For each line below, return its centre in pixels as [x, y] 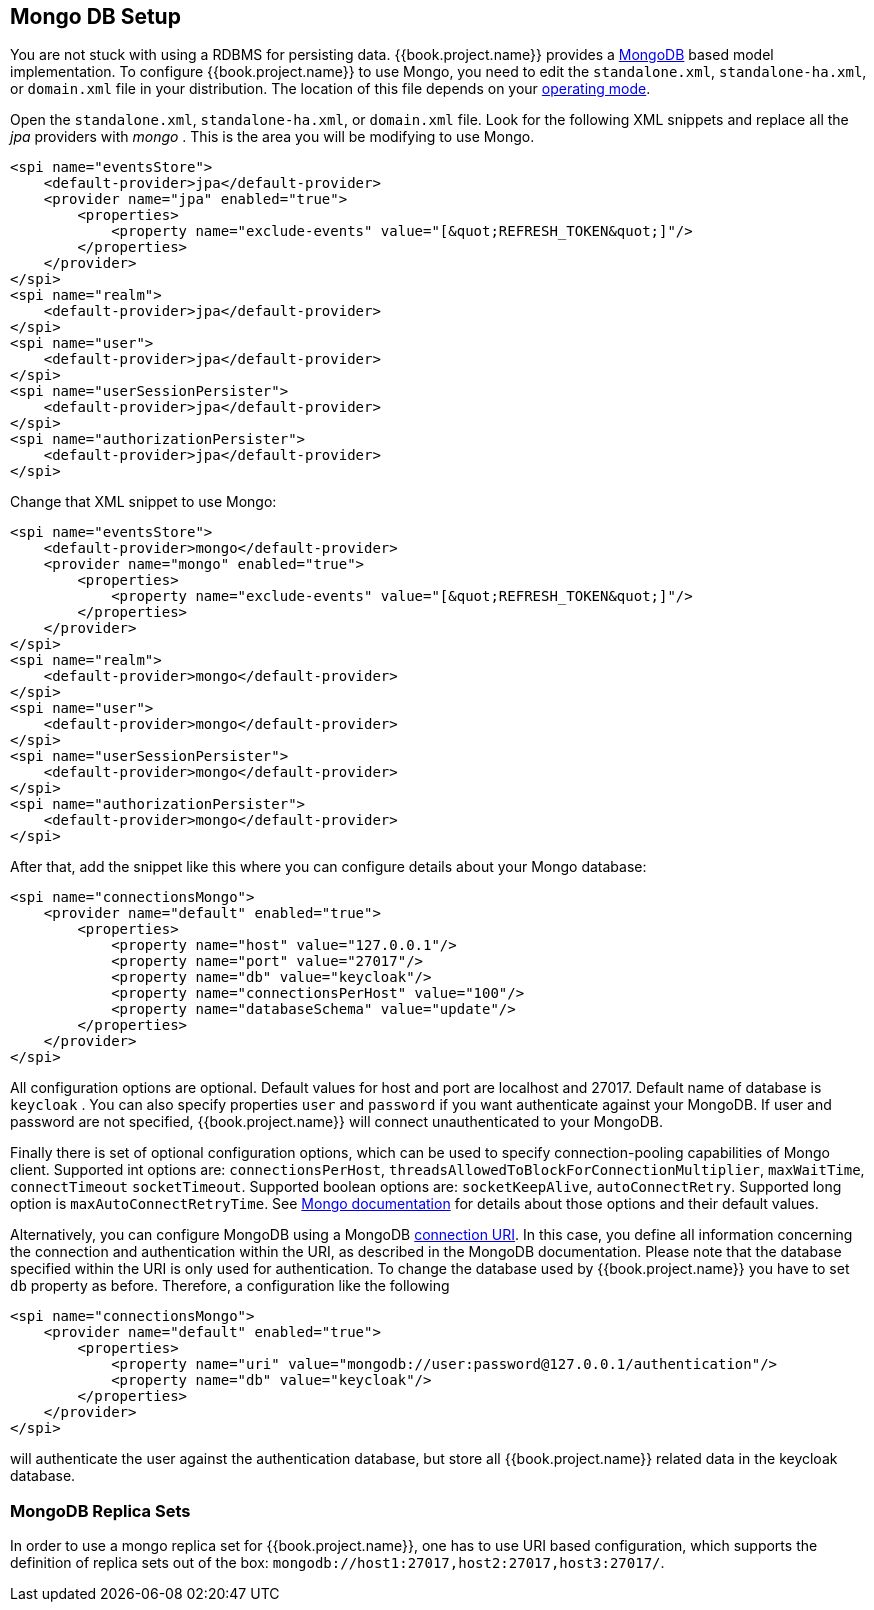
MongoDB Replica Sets [100, 1510]
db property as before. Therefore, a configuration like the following [230, 1286]
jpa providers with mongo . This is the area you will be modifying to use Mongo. [272, 137]
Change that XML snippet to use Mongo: [143, 502]
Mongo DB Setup [95, 16]
